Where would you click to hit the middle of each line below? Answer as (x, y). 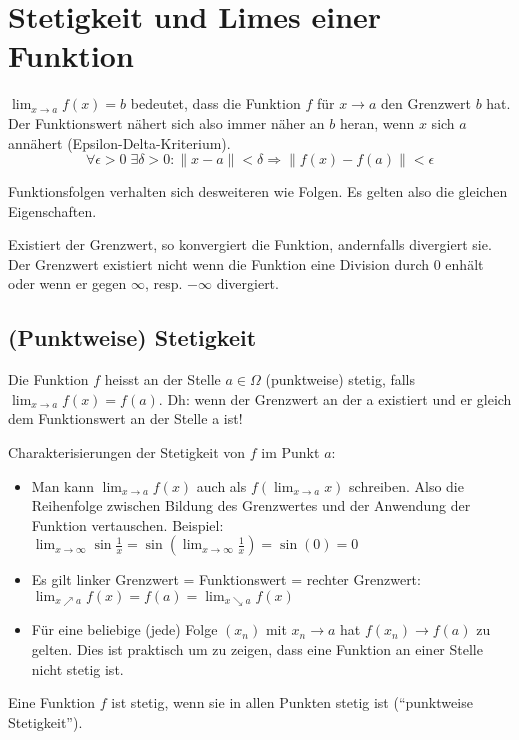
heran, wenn (377, 122)
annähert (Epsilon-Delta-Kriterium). (119, 142)
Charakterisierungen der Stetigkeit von (127, 452)
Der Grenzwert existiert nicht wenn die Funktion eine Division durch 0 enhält (246, 263)
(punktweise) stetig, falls (340, 379)
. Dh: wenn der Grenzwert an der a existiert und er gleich (335, 398)
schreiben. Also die (406, 485)
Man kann (63, 485)
